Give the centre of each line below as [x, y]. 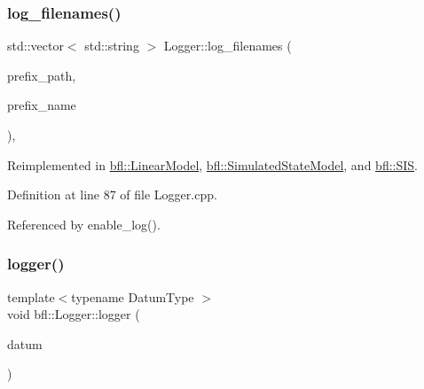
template [31, 296]
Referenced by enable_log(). [84, 224]
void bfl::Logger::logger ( [74, 314]
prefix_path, [42, 75]
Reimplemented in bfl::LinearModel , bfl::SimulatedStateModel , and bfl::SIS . [212, 164]
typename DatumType [133, 296]
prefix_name [42, 105]
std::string [112, 46]
